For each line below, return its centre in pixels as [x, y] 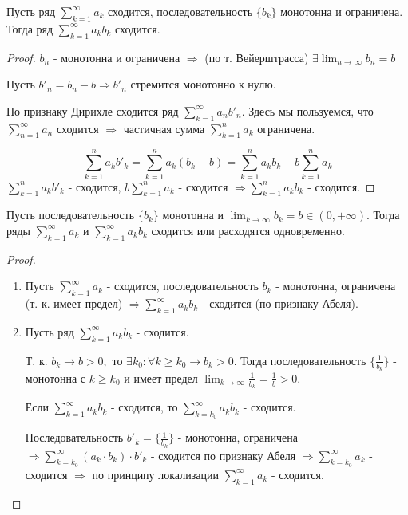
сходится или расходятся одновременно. [248, 230]
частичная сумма [164, 128]
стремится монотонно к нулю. [203, 84]
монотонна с [55, 377]
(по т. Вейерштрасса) [257, 57]
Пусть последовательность [71, 215]
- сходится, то [144, 407]
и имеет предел [161, 377]
